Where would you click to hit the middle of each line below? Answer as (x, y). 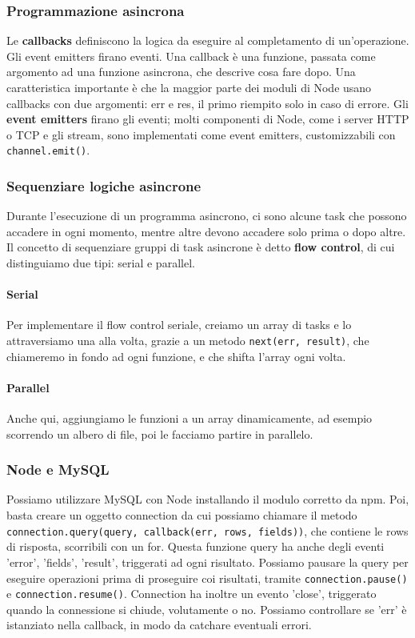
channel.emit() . (48, 150)
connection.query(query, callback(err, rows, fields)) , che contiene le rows (207, 530)
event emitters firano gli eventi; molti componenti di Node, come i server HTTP (208, 119)
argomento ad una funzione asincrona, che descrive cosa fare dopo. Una (181, 72)
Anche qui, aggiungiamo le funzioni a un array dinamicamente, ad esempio (190, 418)
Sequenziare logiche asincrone (104, 185)
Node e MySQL (58, 469)
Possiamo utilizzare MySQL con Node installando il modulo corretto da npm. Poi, (208, 499)
